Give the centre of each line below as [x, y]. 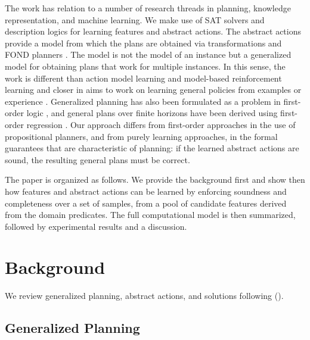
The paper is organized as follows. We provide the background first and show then [155, 180]
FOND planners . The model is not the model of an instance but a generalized [148, 54]
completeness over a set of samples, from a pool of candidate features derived [146, 203]
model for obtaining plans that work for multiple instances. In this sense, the [145, 66]
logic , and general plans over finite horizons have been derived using [152, 113]
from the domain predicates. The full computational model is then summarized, [150, 215]
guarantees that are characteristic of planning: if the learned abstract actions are [152, 148]
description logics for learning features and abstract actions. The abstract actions [153, 31]
